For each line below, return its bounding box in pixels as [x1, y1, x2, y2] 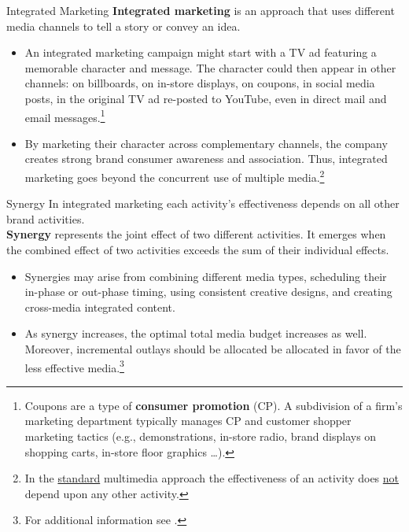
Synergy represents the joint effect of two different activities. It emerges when [6, 226, 386, 242]
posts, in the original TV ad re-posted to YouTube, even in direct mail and [24, 90, 387, 106]
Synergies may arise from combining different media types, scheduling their [24, 268, 387, 284]
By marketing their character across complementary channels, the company [24, 135, 388, 151]
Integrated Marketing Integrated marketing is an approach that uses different [6, 2, 395, 18]
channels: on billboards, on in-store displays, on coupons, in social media [24, 75, 375, 91]
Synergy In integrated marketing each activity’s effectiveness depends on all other [6, 195, 400, 212]
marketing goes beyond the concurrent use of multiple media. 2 [24, 167, 325, 185]
